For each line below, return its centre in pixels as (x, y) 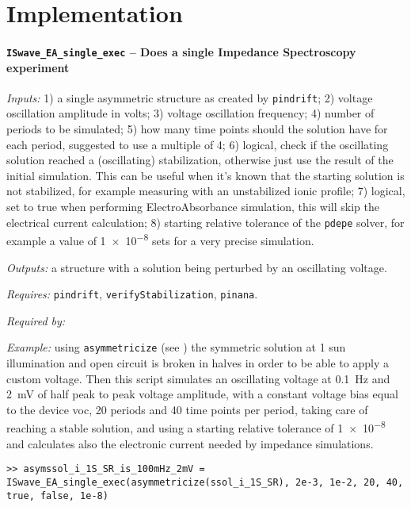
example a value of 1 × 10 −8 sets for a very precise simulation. (160, 239)
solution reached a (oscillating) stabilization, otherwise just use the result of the (200, 160)
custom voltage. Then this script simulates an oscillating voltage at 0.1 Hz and (198, 378)
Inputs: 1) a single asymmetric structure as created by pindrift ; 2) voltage (190, 97)
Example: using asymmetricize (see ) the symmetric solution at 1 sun (176, 347)
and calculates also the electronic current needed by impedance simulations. (190, 443)
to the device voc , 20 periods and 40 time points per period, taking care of (187, 409)
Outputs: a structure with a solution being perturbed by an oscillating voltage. (197, 267)
